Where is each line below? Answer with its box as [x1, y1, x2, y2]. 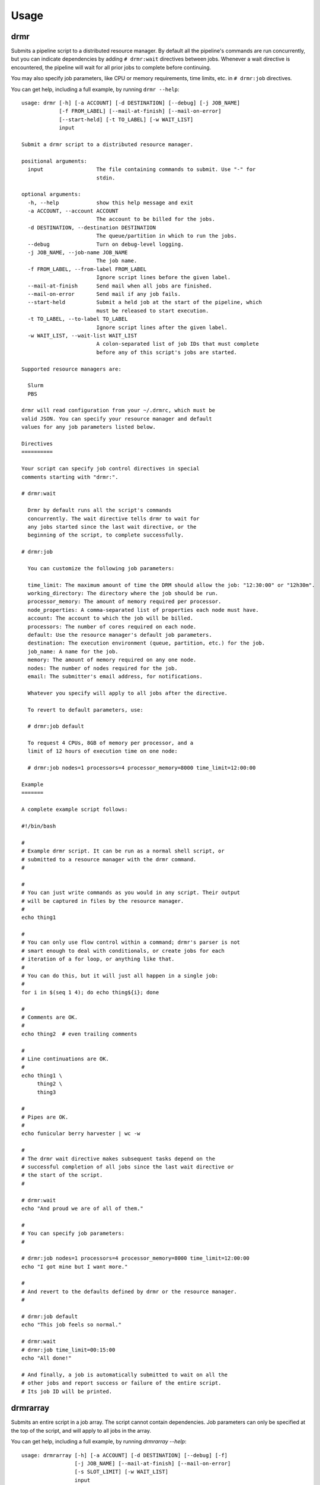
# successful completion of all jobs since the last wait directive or [21, 1164, 234, 1170]
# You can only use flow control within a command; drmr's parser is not [21, 939, 241, 946]
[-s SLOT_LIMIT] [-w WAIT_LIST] [74, 1468, 169, 1475]
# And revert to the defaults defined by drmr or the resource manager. [21, 1288, 237, 1295]
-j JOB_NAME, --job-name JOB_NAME [27, 249, 128, 256]
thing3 [37, 1089, 56, 1095]
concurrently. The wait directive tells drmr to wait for [27, 515, 200, 522]
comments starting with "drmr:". [21, 473, 119, 481]
